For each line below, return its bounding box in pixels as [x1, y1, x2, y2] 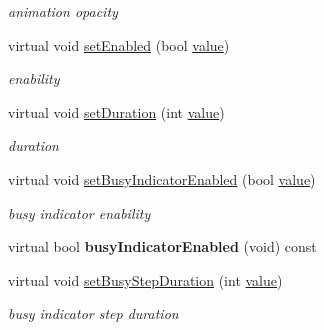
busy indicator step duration [8, 303, 179, 324]
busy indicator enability [8, 202, 151, 223]
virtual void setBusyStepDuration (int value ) [8, 269, 283, 290]
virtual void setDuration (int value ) [8, 101, 225, 122]
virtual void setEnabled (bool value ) [8, 34, 230, 55]
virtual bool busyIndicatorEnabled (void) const [8, 236, 317, 257]
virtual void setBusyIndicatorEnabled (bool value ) [8, 168, 316, 189]
